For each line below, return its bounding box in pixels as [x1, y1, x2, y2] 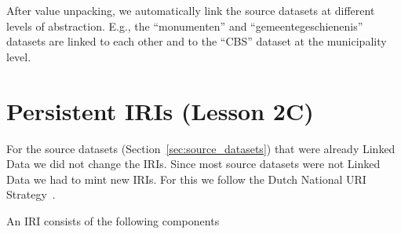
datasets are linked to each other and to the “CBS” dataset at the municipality [6, 33, 387, 49]
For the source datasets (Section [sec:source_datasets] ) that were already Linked [6, 140, 396, 156]
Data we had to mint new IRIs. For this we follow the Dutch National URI [6, 170, 366, 187]
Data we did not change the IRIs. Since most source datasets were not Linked [6, 155, 381, 172]
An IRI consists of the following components [6, 212, 220, 229]
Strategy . [6, 186, 56, 203]
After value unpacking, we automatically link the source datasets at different [6, 2, 375, 18]
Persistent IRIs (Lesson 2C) [6, 94, 314, 126]
